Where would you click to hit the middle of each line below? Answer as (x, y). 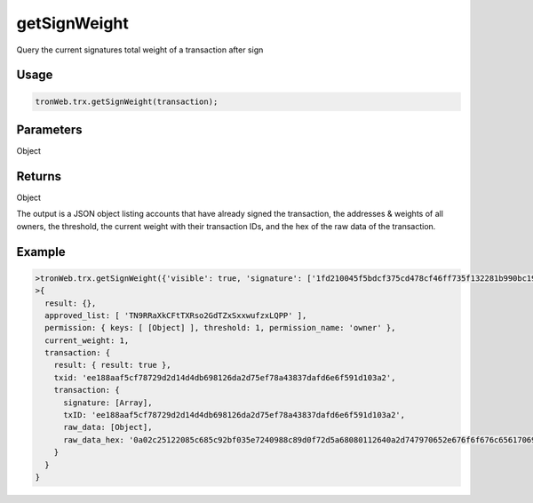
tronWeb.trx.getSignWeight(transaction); (127, 101)
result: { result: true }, (113, 365)
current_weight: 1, (87, 340)
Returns (39, 176)
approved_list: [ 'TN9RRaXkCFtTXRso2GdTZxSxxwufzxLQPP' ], (176, 315)
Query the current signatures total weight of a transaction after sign (140, 50)
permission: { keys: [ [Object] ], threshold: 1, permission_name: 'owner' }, (220, 328)
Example (41, 252)
